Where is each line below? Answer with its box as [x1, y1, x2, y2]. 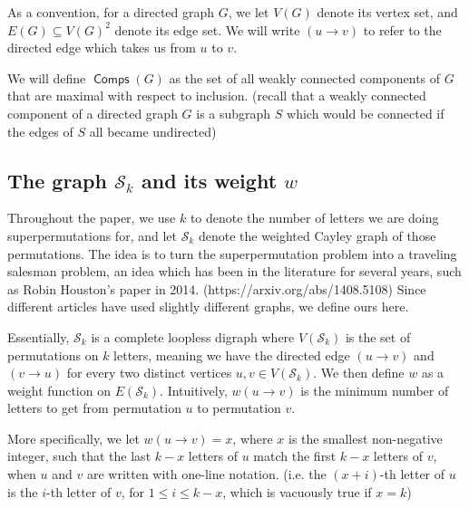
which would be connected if [287, 103, 445, 122]
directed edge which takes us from [7, 38, 196, 57]
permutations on [7, 345, 99, 364]
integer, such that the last [7, 446, 151, 465]
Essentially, [7, 327, 70, 346]
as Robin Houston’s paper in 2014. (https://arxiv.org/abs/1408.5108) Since [7, 279, 426, 298]
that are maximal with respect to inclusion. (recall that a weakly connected [7, 86, 426, 105]
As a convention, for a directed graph [7, 3, 215, 21]
